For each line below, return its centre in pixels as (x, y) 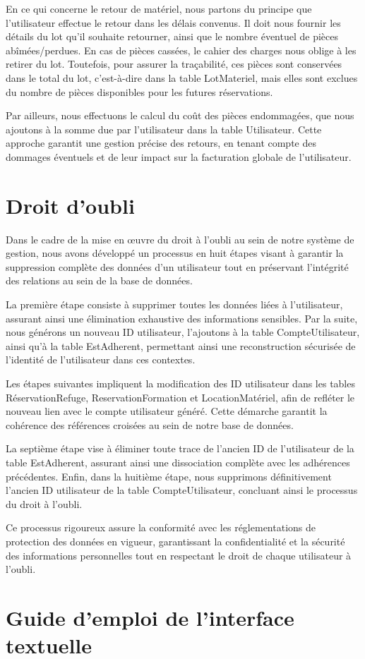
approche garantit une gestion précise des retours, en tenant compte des (161, 143)
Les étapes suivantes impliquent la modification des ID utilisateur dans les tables (180, 383)
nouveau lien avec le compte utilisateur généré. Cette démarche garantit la (167, 411)
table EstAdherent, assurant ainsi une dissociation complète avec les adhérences (178, 462)
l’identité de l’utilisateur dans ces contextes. (101, 359)
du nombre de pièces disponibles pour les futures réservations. (139, 91)
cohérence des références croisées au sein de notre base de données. (150, 424)
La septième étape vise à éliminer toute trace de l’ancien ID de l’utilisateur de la (180, 448)
